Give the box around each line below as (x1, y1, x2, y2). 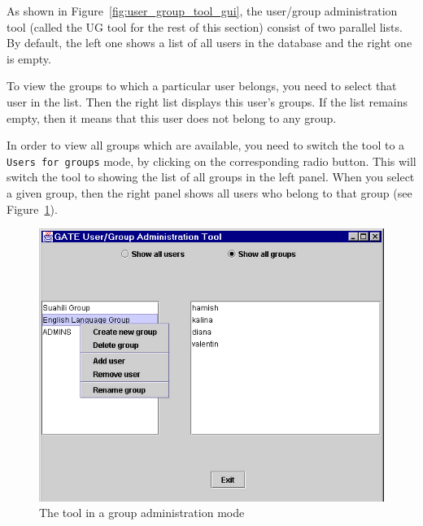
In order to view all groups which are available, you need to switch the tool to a (7, 137, 405, 154)
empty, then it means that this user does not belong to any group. (7, 109, 337, 126)
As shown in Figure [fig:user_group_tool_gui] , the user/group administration (7, 2, 398, 19)
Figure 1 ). (7, 200, 58, 217)
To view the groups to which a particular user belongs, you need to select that (7, 77, 397, 94)
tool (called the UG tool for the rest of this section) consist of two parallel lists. (7, 18, 403, 35)
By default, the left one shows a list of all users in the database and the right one (7, 34, 412, 51)
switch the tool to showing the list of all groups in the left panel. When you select (7, 168, 415, 185)
